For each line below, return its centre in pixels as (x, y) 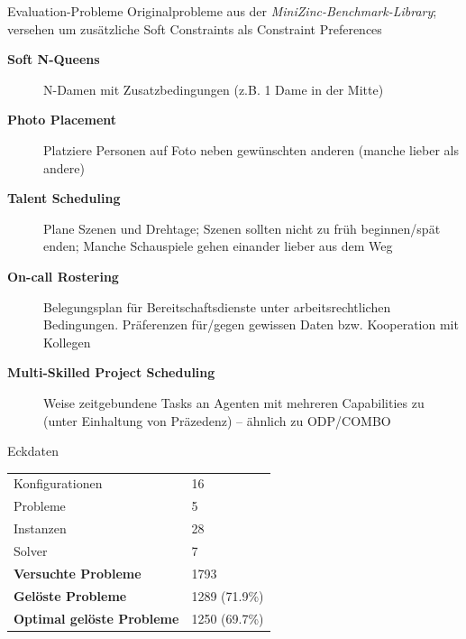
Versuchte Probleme (78, 573)
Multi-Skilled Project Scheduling (111, 372)
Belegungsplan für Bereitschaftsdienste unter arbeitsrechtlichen (217, 306)
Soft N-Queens (54, 59)
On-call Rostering (63, 276)
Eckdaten (33, 451)
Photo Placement (62, 120)
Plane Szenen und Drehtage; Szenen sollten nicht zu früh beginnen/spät (242, 228)
